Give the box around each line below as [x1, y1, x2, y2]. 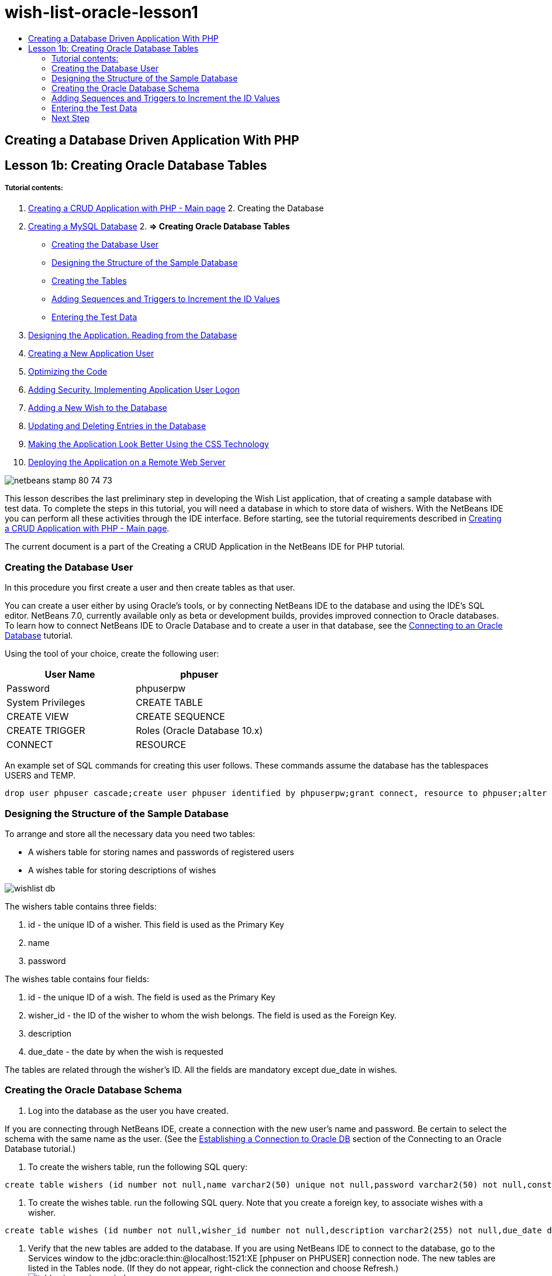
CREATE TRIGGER [6, 725, 85, 737]
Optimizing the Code [28, 366, 108, 377]
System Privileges [6, 697, 85, 709]
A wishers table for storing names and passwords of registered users [28, 846, 294, 857]
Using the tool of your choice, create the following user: [5, 649, 219, 659]
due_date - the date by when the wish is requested [28, 1046, 223, 1057]
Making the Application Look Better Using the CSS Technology [28, 439, 269, 450]
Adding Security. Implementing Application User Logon [28, 385, 240, 395]
